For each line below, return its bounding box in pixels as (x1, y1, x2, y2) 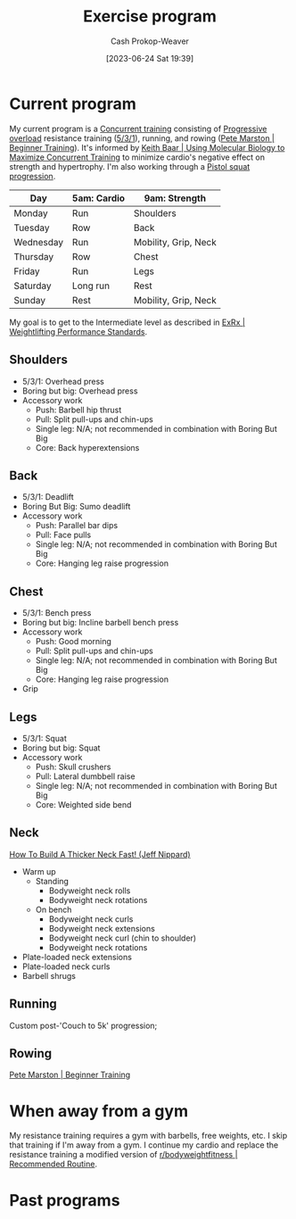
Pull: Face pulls (35, 529, 92, 541)
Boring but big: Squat (21, 742, 101, 753)
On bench (35, 904, 72, 915)
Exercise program (83, 6, 217, 27)
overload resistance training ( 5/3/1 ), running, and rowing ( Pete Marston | (9, 132, 275, 144)
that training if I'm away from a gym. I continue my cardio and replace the (9, 1140, 279, 1150)
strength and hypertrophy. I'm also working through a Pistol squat (9, 161, 251, 171)
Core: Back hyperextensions (35, 442, 140, 452)
